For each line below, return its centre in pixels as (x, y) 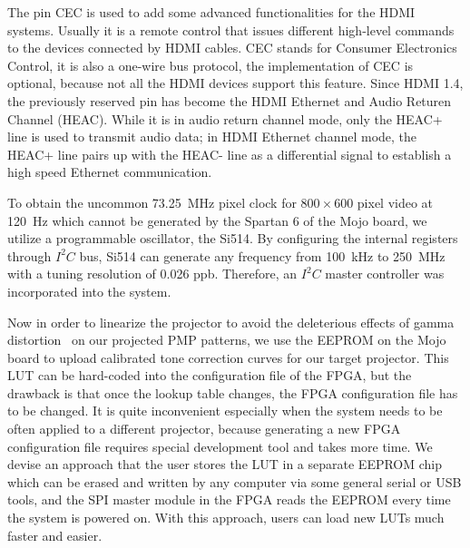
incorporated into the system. (89, 291)
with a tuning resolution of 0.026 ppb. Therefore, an (152, 274)
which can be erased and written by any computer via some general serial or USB (235, 481)
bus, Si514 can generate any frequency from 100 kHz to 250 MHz (262, 255)
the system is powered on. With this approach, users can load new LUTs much (226, 518)
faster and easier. (55, 535)
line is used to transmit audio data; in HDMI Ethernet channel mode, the (212, 137)
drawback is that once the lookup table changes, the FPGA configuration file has (233, 392)
